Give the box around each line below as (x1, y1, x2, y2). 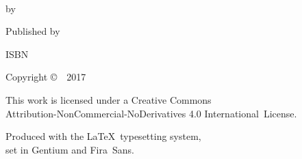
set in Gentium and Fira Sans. (5, 142, 134, 156)
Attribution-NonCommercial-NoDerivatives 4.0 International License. (5, 106, 297, 120)
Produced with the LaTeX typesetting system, (5, 129, 201, 143)
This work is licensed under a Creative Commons (5, 92, 212, 106)
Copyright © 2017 (5, 70, 86, 84)
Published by (5, 24, 60, 38)
